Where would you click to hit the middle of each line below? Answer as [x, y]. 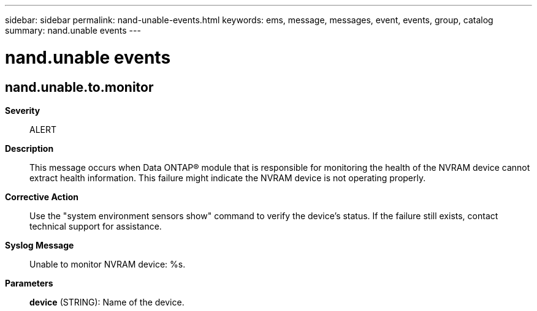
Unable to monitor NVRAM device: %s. [108, 264]
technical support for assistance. [96, 226]
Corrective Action [42, 197]
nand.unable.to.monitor [79, 87]
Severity [23, 110]
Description [29, 148]
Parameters [29, 283]
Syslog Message [40, 245]
